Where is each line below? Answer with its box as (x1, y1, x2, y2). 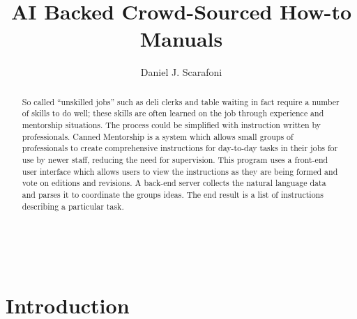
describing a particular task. (22, 200, 124, 212)
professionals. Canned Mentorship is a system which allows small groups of (22, 130, 294, 142)
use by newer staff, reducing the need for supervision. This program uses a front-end (22, 153, 328, 165)
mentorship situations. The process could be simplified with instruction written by (22, 119, 321, 131)
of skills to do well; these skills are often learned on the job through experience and (22, 107, 324, 119)
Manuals (139, 24, 223, 53)
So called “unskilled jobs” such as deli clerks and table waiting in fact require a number (22, 95, 340, 107)
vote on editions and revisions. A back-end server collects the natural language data (22, 177, 326, 189)
